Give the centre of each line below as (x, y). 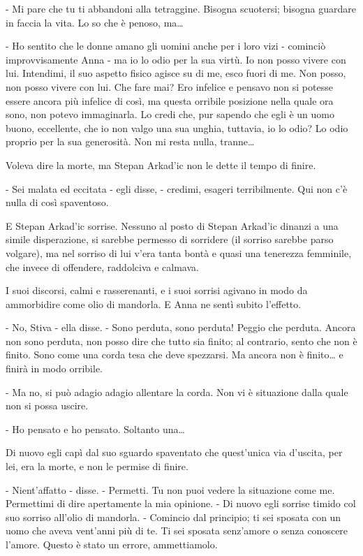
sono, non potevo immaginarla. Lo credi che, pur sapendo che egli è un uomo (170, 114)
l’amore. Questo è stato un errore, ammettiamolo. (112, 544)
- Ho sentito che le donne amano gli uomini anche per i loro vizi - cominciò (166, 46)
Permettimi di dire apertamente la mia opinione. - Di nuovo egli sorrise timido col (181, 503)
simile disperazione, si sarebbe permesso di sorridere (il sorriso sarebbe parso (170, 239)
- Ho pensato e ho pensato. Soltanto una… (95, 429)
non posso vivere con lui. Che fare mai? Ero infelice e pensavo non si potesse (169, 86)
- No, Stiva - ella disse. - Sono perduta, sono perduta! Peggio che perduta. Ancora (181, 327)
